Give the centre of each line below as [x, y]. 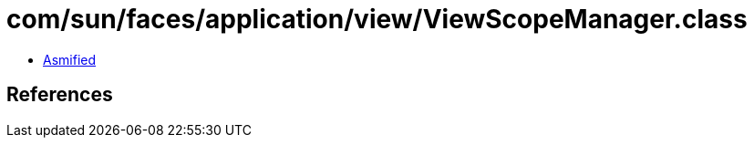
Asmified [70, 59]
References [60, 95]
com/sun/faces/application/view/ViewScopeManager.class [377, 19]
